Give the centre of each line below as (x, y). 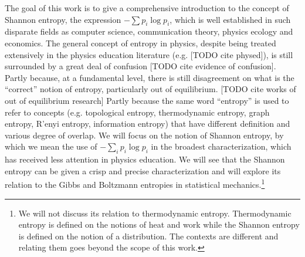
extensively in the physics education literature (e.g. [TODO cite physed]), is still (149, 54)
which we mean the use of (51, 146)
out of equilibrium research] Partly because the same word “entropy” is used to (147, 100)
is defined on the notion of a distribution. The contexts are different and (148, 236)
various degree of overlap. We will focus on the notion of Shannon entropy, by (144, 135)
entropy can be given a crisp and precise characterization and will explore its (143, 170)
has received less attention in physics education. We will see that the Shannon (145, 159)
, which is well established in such (230, 19)
